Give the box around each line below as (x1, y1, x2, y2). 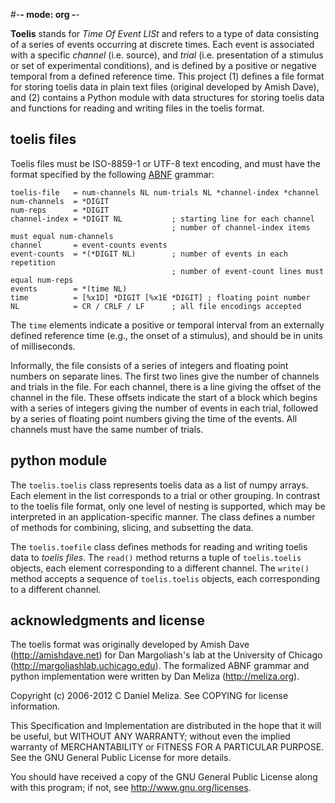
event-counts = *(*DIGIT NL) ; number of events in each (10, 249, 288, 259)
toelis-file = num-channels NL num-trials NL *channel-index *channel (10, 187, 320, 198)
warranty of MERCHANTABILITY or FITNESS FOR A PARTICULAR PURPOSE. (10, 741, 325, 753)
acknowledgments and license (10, 612, 206, 629)
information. (10, 700, 61, 713)
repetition (10, 257, 56, 268)
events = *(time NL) (10, 284, 128, 294)
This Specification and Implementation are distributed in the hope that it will (10, 720, 322, 732)
